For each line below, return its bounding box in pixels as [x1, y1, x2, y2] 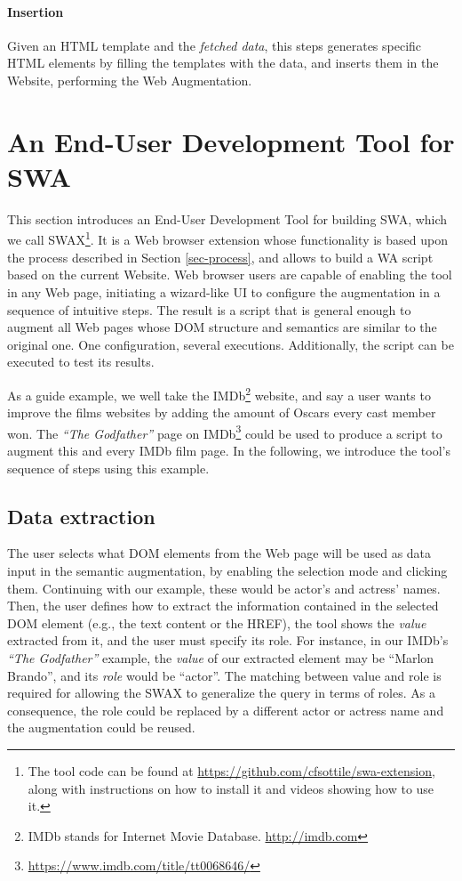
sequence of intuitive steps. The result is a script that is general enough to [7, 300, 411, 319]
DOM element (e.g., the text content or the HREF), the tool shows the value [7, 613, 426, 632]
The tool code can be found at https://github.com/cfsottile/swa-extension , [28, 761, 435, 780]
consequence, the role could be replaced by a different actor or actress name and [7, 700, 444, 719]
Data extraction [7, 502, 155, 529]
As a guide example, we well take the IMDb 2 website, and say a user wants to [7, 383, 431, 404]
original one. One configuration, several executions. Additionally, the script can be [7, 335, 454, 353]
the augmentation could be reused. [7, 718, 195, 737]
